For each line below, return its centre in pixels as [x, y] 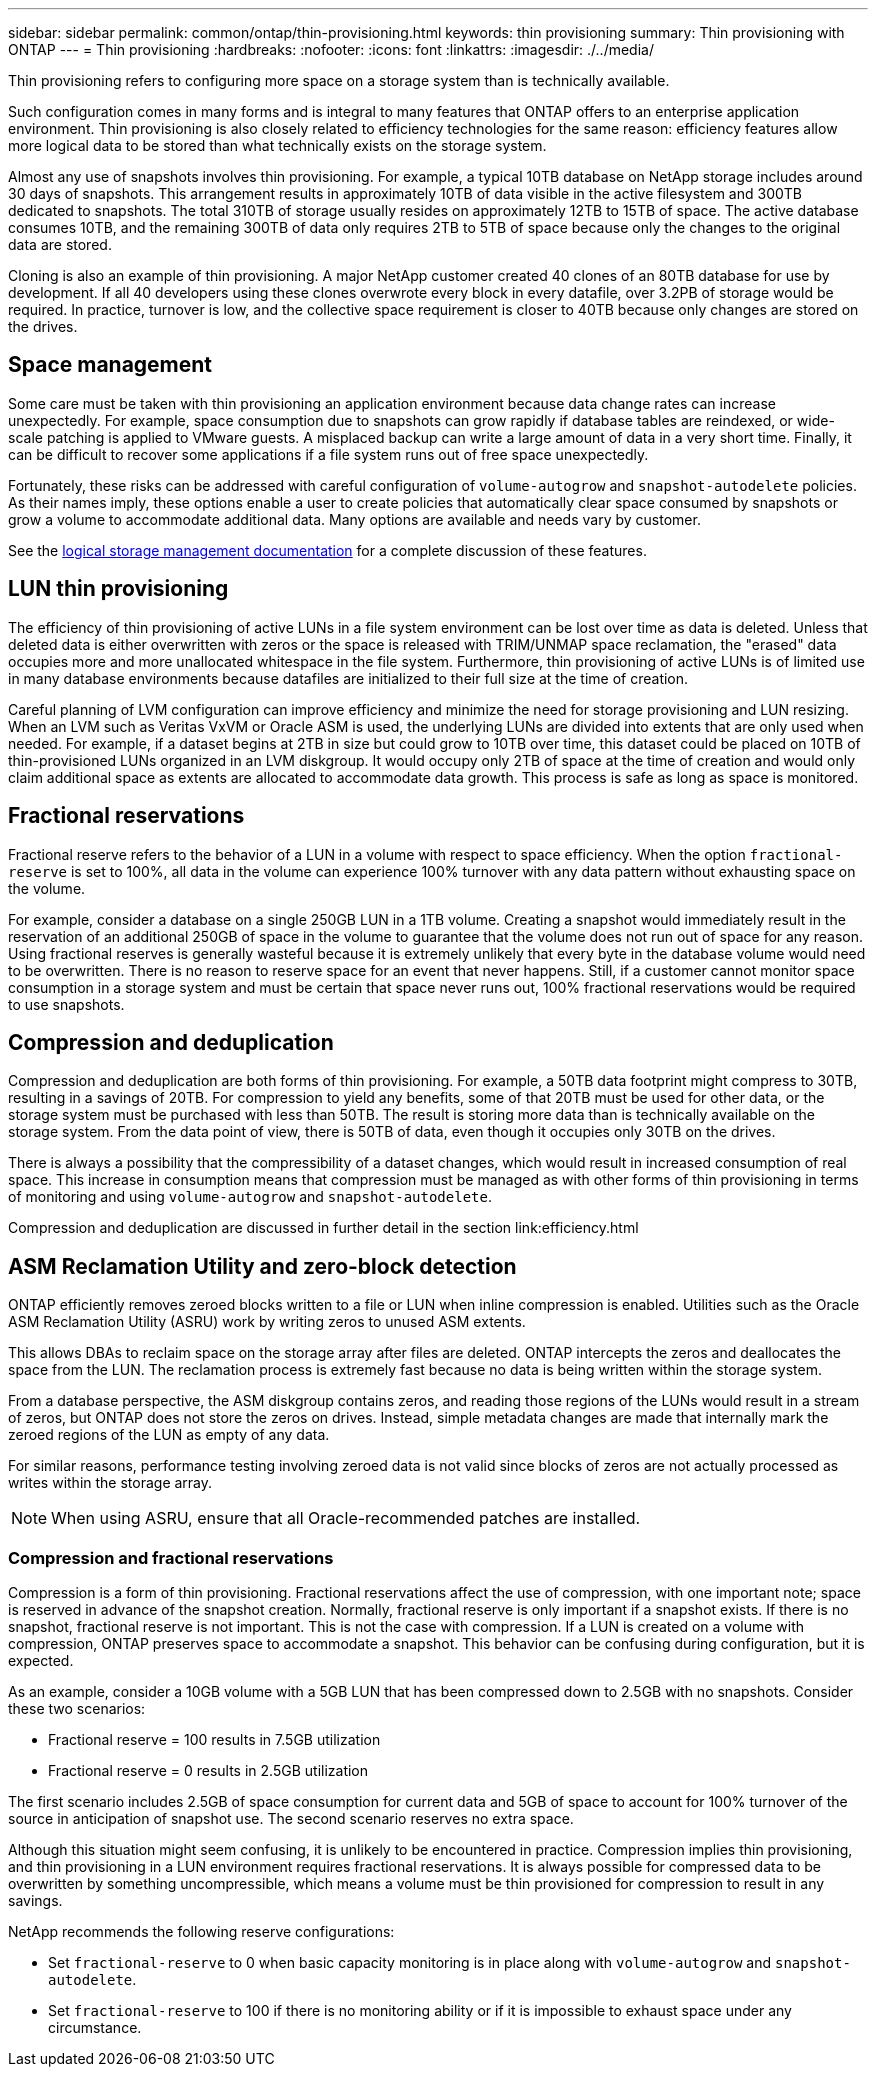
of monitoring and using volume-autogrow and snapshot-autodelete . [250, 1197]
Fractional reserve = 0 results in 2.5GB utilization [208, 1770]
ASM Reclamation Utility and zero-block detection [262, 1266]
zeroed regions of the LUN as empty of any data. [169, 1435]
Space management [110, 365]
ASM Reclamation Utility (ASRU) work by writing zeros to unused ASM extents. [267, 1322]
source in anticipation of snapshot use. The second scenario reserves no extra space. [291, 1818]
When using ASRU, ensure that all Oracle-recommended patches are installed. [346, 1518]
